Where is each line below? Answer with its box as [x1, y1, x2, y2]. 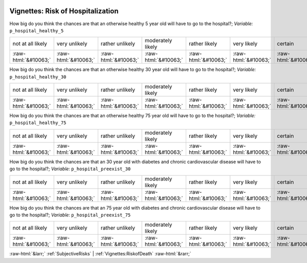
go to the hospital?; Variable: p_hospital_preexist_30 [9, 166, 131, 172]
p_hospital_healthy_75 [9, 120, 67, 126]
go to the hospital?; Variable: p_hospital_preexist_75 [9, 212, 131, 218]
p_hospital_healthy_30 [9, 74, 67, 79]
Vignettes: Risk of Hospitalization [9, 7, 119, 15]
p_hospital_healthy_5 [9, 28, 64, 33]
